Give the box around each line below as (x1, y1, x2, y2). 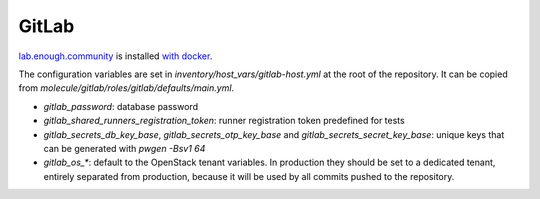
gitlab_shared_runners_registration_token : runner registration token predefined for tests (43, 115, 405, 127)
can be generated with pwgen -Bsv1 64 (43, 142, 206, 154)
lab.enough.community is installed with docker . (18, 50, 213, 62)
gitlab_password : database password (43, 100, 199, 112)
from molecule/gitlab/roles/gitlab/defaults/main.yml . (18, 82, 235, 94)
